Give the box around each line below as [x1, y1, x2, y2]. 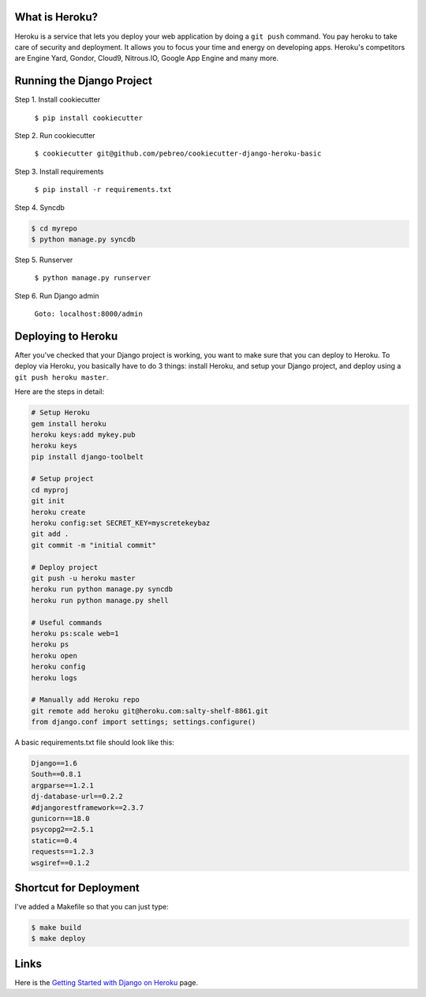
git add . [31, 530, 69, 538]
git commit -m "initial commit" [31, 541, 157, 549]
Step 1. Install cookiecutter [14, 95, 101, 104]
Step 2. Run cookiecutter [14, 130, 95, 140]
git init [31, 497, 65, 505]
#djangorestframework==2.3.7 [31, 803, 144, 812]
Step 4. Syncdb [14, 202, 65, 212]
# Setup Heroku [31, 408, 90, 418]
